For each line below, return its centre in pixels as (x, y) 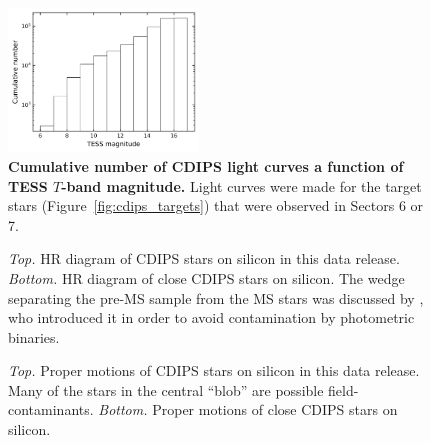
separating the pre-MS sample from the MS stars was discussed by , (216, 297)
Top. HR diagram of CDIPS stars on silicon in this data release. (204, 258)
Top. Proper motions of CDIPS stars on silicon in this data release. (214, 370)
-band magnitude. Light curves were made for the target (241, 185)
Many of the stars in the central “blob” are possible (166, 389)
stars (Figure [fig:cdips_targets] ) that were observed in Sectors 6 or (216, 205)
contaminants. (51, 409)
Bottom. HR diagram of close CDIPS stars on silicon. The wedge (206, 277)
